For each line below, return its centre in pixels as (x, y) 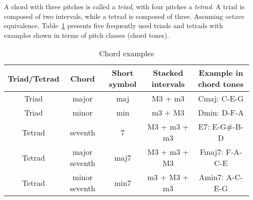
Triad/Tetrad (34, 78)
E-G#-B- (228, 127)
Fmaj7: (211, 152)
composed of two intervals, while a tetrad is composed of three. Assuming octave (124, 16)
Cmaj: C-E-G (221, 99)
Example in (221, 73)
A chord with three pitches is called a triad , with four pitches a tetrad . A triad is (124, 6)
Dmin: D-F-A (221, 113)
